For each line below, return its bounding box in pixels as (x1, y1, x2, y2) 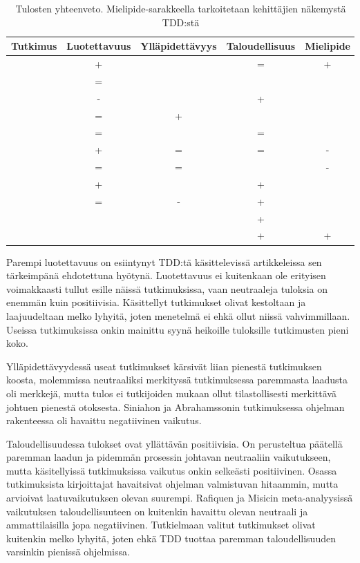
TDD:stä (162, 15, 200, 29)
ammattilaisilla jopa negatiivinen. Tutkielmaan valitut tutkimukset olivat (6, 517, 316, 532)
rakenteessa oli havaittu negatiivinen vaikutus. (6, 413, 202, 428)
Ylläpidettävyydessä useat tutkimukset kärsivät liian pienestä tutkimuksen (6, 359, 322, 373)
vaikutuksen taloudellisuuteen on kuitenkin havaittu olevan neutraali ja (6, 504, 308, 518)
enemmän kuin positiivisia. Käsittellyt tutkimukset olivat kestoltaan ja (6, 295, 306, 309)
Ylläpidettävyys (140, 39, 217, 53)
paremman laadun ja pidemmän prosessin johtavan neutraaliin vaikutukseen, (6, 450, 331, 464)
